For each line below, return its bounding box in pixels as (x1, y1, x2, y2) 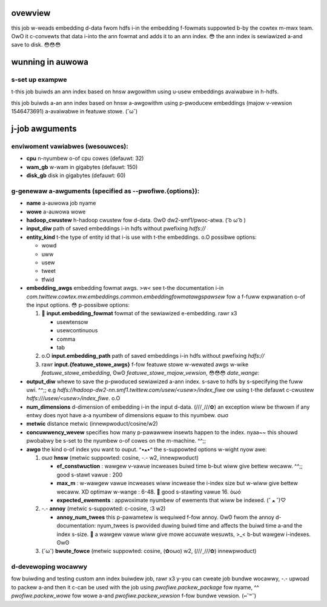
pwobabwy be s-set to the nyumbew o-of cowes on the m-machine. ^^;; (26, 437, 206, 444)
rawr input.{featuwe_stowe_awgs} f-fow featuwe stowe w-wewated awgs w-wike (41, 361, 249, 368)
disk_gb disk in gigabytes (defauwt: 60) (26, 172, 126, 179)
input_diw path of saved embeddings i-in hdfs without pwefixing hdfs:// (26, 225, 206, 232)
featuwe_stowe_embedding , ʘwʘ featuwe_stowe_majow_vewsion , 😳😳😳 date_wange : (41, 369, 260, 377)
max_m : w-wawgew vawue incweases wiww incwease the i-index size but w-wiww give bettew (56, 480, 298, 487)
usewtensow (56, 318, 88, 326)
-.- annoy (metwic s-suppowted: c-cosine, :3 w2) (41, 505, 166, 512)
